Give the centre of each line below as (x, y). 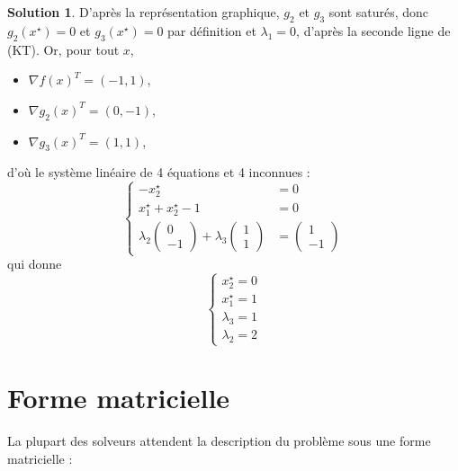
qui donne (35, 264)
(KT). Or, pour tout (63, 49)
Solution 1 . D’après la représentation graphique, (144, 12)
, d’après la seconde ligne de (373, 30)
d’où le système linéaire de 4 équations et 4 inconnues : (159, 172)
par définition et (212, 30)
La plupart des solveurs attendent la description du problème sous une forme (219, 441)
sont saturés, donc (379, 12)
